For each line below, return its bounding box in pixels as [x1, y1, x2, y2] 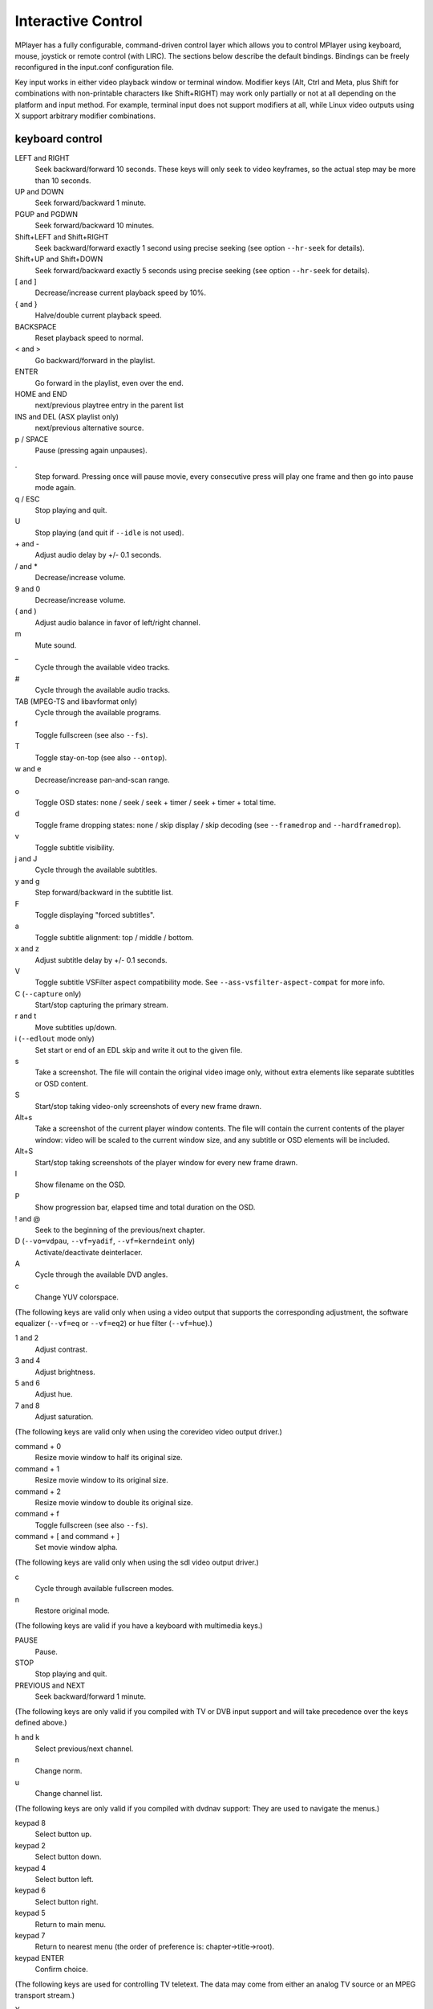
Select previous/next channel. [34, 1744, 134, 1753]
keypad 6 [14, 1885, 46, 1896]
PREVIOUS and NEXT [14, 1680, 86, 1690]
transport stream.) [14, 1990, 75, 2000]
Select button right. [34, 1896, 99, 1906]
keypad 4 [14, 1863, 47, 1872]
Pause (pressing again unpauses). [34, 445, 148, 455]
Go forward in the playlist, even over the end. [34, 378, 184, 387]
